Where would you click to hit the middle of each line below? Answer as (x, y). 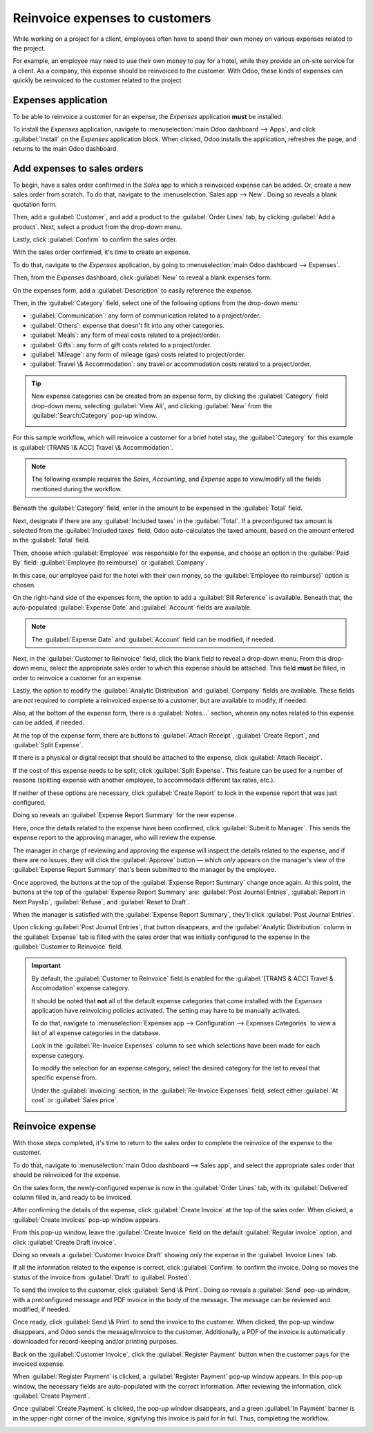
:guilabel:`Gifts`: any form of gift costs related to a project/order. (121, 345)
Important (46, 966)
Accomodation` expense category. (80, 988)
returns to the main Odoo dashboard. (66, 149)
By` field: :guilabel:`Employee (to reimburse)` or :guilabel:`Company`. (110, 563)
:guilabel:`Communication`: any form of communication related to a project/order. (145, 316)
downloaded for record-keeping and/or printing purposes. (95, 1342)
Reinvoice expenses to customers (112, 18)
